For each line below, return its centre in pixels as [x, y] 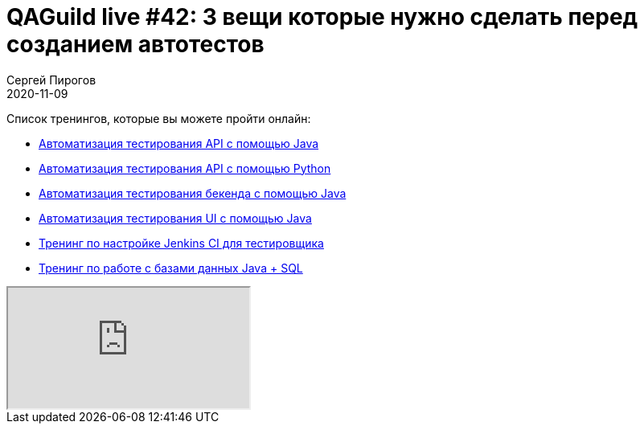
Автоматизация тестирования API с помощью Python [185, 168]
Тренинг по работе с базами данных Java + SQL [171, 268]
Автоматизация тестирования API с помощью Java [179, 143]
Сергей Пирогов [51, 80]
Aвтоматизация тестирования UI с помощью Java [175, 218]
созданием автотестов [135, 44]
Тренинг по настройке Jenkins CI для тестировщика [181, 243]
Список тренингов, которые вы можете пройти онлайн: [159, 118]
